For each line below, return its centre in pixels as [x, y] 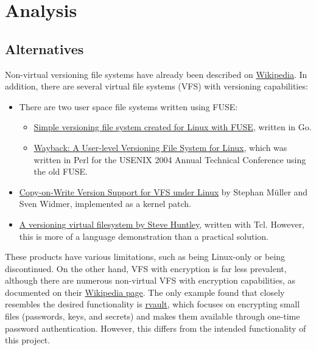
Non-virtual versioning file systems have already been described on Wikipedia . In [156, 74]
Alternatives [44, 48]
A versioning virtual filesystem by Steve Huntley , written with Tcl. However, [162, 224]
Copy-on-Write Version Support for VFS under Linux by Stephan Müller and [163, 191]
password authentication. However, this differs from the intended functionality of [156, 328]
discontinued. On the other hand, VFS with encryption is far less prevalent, [146, 268]
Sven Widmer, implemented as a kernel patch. [105, 204]
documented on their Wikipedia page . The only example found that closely [145, 292]
